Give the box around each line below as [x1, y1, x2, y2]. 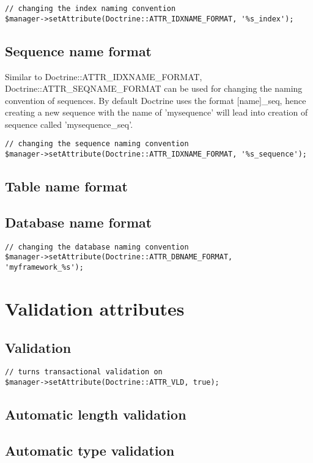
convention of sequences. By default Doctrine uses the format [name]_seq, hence [5, 94, 306, 106]
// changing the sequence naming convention [5, 139, 189, 149]
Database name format [5, 212, 152, 231]
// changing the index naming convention [5, 4, 176, 13]
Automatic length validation [5, 405, 186, 424]
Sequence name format [5, 41, 152, 60]
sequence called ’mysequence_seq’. [5, 117, 133, 130]
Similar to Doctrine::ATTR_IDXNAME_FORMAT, [5, 70, 202, 83]
